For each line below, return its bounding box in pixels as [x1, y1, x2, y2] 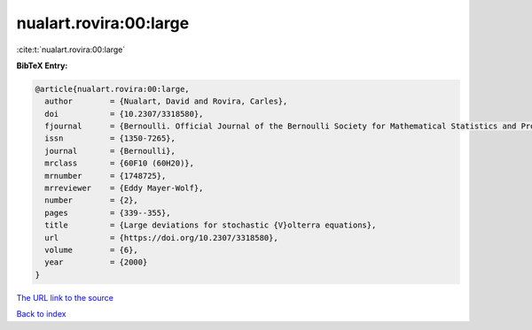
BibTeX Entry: [16, 60, 68, 71]
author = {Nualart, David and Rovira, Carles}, [44, 96, 288, 106]
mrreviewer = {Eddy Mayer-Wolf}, [44, 183, 204, 194]
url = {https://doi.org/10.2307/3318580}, [44, 233, 278, 242]
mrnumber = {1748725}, [44, 171, 167, 180]
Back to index [16, 309, 66, 319]
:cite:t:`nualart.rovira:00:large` [16, 44, 126, 55]
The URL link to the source [16, 292, 114, 303]
